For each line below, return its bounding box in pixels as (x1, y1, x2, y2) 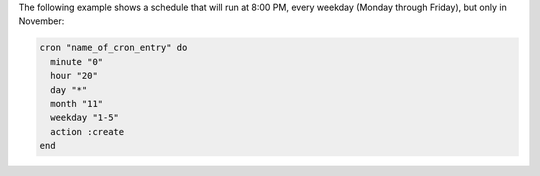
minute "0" (50, 56, 104, 67)
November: (18, 15, 65, 27)
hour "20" (50, 70, 99, 82)
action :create (50, 126, 125, 137)
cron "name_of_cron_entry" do (39, 42, 188, 54)
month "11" (50, 98, 104, 109)
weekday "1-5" (50, 112, 120, 124)
